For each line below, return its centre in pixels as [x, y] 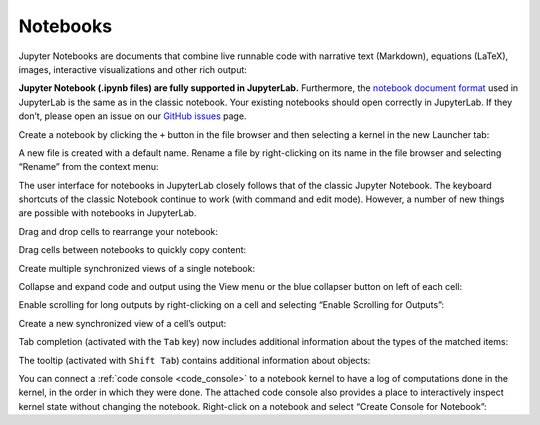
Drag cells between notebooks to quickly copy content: [132, 250]
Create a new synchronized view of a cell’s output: [122, 323]
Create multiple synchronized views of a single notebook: [136, 268]
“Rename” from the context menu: [88, 167]
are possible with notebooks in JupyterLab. [107, 213]
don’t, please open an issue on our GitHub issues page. [132, 116]
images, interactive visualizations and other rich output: [132, 69]
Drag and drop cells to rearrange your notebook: [118, 231]
